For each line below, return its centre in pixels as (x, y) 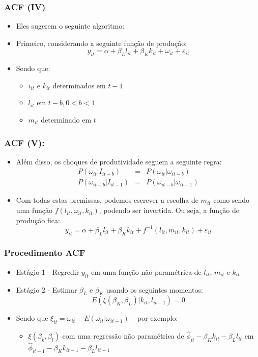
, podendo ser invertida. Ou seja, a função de (169, 210)
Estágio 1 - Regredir (48, 271)
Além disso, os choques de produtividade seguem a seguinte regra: (119, 161)
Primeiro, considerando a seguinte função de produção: (102, 43)
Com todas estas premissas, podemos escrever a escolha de (107, 200)
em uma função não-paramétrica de (146, 271)
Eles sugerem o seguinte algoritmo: (70, 26)
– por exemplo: (155, 318)
